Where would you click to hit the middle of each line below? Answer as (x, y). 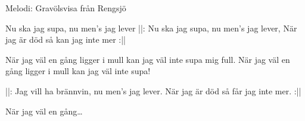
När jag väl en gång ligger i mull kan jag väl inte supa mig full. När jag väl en (148, 59)
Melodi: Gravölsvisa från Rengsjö (66, 8)
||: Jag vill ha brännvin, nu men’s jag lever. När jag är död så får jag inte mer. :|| (153, 90)
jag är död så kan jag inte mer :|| (66, 39)
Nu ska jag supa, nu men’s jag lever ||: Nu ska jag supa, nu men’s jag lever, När (151, 28)
